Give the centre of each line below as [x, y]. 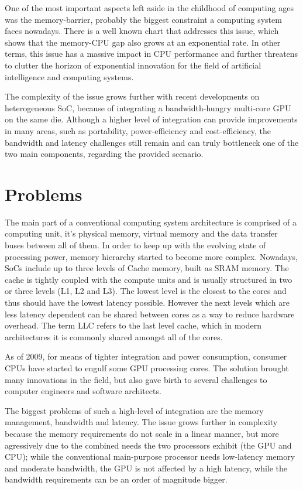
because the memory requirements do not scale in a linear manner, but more [142, 433]
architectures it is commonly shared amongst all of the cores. [114, 336]
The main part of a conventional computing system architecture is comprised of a [151, 222]
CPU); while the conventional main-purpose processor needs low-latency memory [150, 456]
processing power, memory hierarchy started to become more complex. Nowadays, [151, 256]
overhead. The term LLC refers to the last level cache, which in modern [133, 325]
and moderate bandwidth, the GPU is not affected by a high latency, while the [146, 468]
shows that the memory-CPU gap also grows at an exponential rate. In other [143, 42]
